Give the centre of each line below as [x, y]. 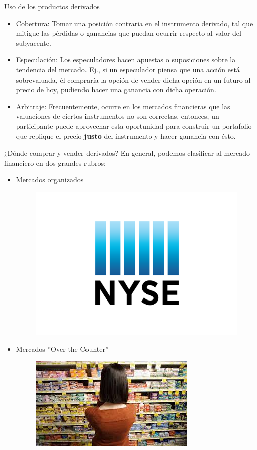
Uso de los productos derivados [52, 6]
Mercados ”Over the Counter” [62, 349]
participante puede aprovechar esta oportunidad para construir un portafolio [134, 126]
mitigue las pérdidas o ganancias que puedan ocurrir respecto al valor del [128, 33]
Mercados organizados [50, 179]
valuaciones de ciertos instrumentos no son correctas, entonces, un [117, 116]
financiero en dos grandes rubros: [55, 162]
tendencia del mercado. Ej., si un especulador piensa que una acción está [128, 69]
